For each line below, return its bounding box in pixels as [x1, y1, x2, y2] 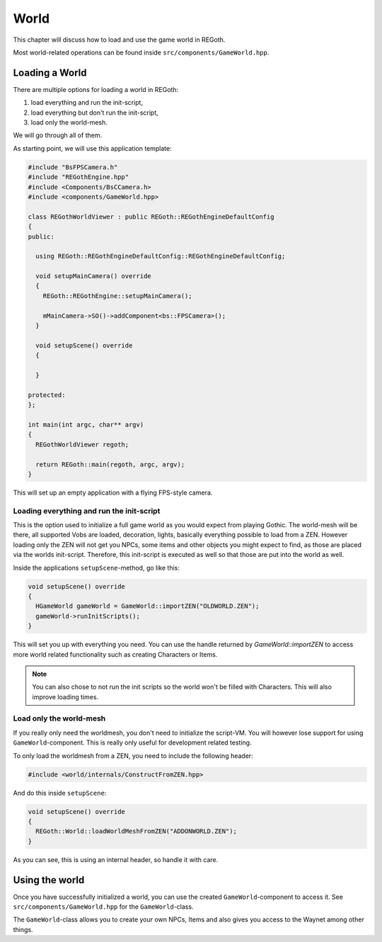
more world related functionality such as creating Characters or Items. [13, 650, 218, 658]
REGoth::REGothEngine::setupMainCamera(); [42, 292, 192, 300]
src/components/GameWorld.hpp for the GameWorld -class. [13, 902, 194, 911]
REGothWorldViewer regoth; [35, 440, 129, 449]
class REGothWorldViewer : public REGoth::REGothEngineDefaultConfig [28, 212, 274, 221]
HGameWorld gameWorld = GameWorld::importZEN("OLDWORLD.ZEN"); [35, 602, 260, 610]
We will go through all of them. [13, 131, 103, 139]
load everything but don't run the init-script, [30, 108, 158, 117]
